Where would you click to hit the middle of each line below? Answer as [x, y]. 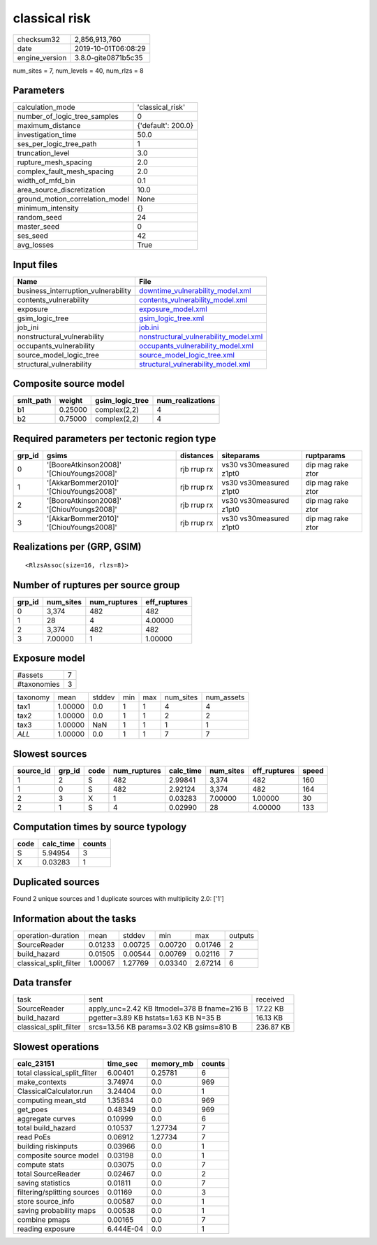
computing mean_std [52, 1100]
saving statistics [44, 1183]
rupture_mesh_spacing [54, 162]
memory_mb [172, 1063]
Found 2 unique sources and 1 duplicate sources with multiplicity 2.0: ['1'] [119, 898]
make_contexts [42, 1082]
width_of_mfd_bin [46, 180]
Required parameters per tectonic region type [114, 438]
